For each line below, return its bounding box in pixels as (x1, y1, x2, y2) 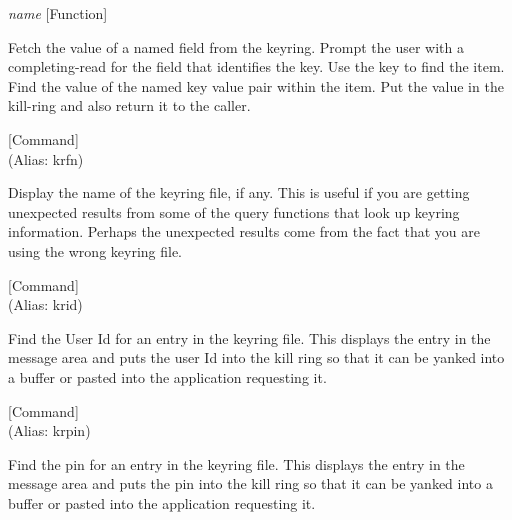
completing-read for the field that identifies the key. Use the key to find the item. (8, 56, 505, 77)
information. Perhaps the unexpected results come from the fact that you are (8, 221, 480, 242)
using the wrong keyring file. (8, 240, 183, 261)
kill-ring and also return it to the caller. (8, 95, 251, 116)
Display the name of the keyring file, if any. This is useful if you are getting (8, 182, 470, 203)
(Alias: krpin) (8, 420, 91, 441)
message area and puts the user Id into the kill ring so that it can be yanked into (8, 347, 505, 368)
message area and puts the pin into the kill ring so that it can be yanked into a (8, 473, 493, 494)
